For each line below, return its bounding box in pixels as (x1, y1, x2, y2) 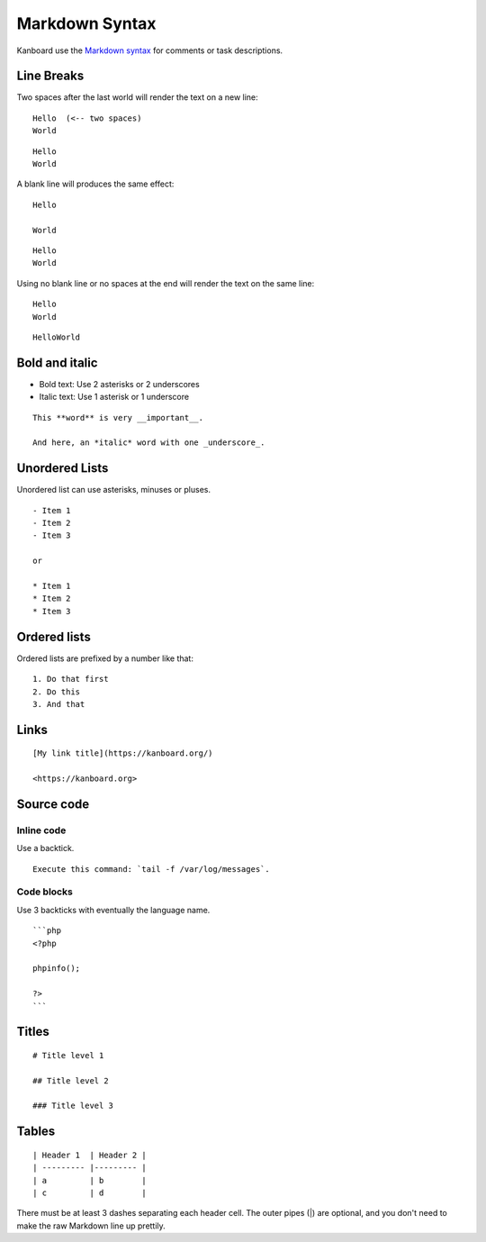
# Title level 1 (32, 1050, 104, 1060)
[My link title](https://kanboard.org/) (32, 748, 213, 758)
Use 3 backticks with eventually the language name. (16, 904, 211, 915)
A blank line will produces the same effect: (16, 178, 175, 189)
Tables (16, 1124, 56, 1139)
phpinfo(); (32, 964, 81, 974)
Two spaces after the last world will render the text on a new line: (16, 92, 258, 103)
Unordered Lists (16, 460, 109, 476)
